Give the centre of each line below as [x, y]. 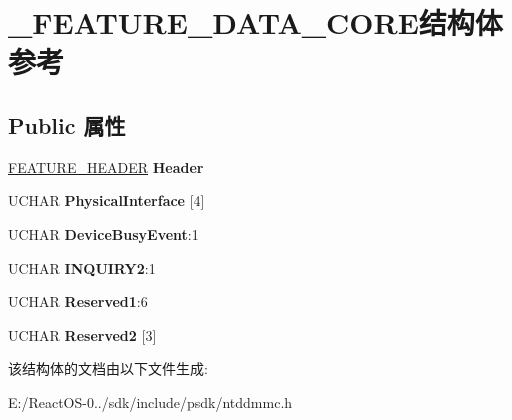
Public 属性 [67, 124]
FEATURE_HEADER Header [106, 166]
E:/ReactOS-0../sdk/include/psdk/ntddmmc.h [150, 401]
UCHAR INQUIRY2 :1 [82, 267]
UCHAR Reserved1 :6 [78, 301]
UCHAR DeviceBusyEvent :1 [103, 233]
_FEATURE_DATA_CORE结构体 [255, 22]
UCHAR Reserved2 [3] [82, 334]
